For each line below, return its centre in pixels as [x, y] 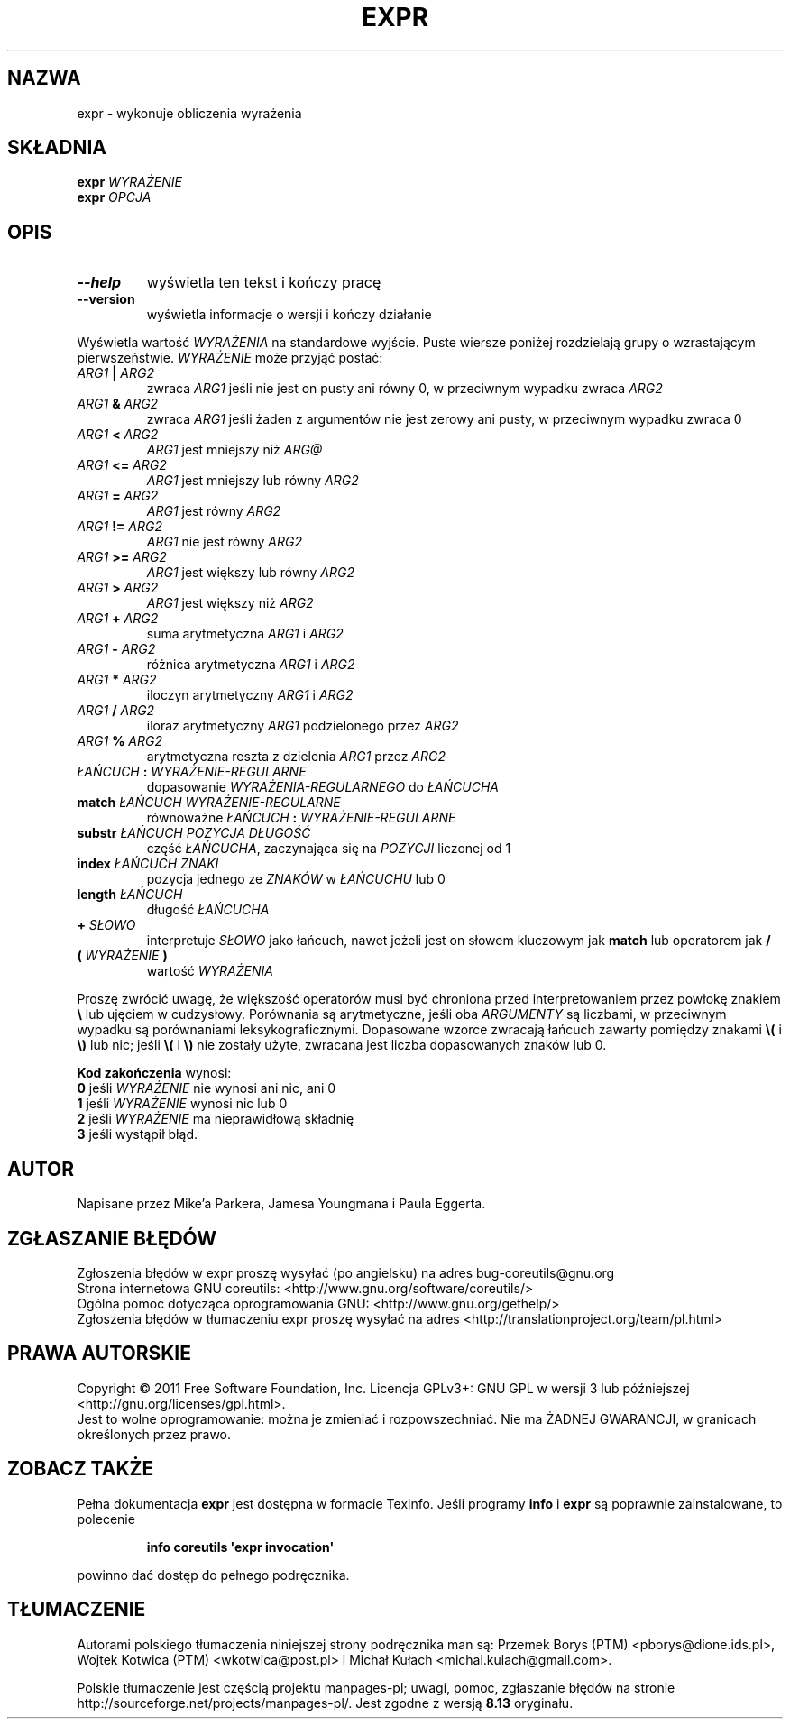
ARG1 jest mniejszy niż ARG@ [234, 450]
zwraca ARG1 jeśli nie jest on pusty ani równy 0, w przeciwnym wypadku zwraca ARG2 [404, 389]
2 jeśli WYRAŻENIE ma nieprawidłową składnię [216, 1119]
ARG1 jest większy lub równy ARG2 [250, 573]
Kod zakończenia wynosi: [154, 1073]
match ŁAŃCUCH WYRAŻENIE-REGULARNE [209, 803]
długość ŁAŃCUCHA [208, 910]
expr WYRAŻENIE [129, 182]
